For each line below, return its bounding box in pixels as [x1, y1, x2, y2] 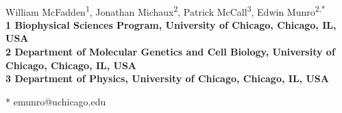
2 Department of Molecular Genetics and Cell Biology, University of [5, 45, 335, 59]
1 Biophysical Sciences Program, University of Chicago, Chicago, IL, [5, 17, 337, 32]
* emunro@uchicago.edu [5, 94, 106, 108]
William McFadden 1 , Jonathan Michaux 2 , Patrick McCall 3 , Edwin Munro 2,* [5, 2, 326, 18]
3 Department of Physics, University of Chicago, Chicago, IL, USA [5, 71, 329, 86]
